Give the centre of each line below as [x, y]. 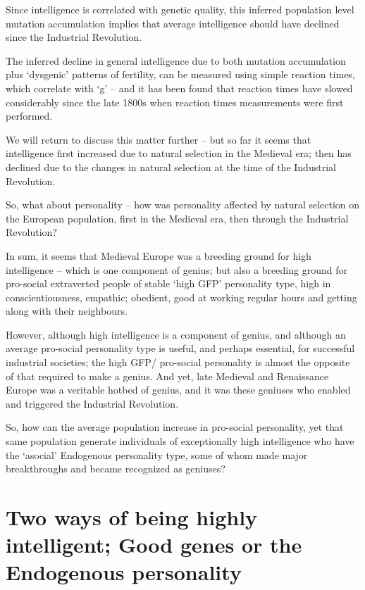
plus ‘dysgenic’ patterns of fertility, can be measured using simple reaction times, [180, 74]
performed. [29, 116]
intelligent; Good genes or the [154, 545]
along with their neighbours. [67, 311]
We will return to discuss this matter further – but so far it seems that [159, 139]
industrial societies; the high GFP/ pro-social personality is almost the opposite [178, 362]
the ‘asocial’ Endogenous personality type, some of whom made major [157, 454]
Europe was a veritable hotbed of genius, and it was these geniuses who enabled [178, 390]
